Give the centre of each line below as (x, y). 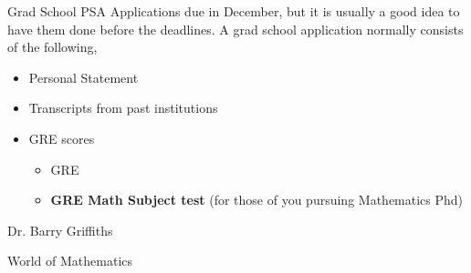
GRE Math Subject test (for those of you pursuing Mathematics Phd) (257, 200)
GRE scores (62, 138)
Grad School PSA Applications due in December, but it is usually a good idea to (234, 11)
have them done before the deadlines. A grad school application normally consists (235, 29)
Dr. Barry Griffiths (60, 230)
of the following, (52, 47)
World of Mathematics (70, 261)
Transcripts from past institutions (123, 108)
